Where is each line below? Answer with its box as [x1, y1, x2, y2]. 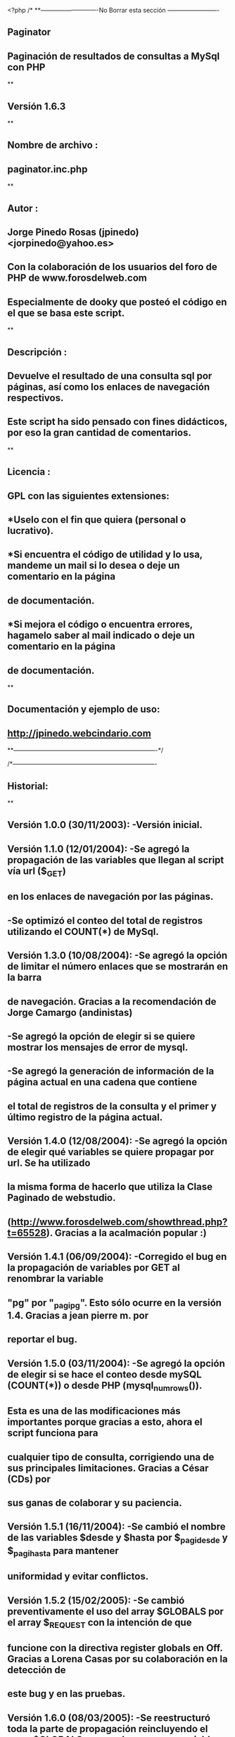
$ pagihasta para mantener [7, 1544, 120, 1558]
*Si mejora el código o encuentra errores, [7, 618, 193, 630]
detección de [7, 1664, 66, 1676]
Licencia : [7, 466, 51, 478]
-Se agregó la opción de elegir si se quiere [7, 1030, 196, 1042]
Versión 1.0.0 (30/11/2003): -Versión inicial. [7, 819, 203, 831]
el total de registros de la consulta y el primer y [7, 1100, 217, 1112]
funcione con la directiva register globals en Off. [7, 1642, 223, 1654]
